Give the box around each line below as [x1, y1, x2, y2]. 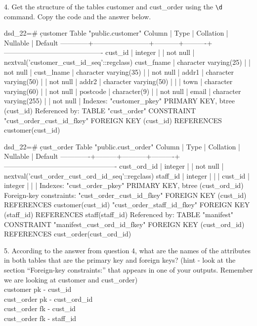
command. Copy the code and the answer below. [4, 11, 151, 21]
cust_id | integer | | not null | [105, 47, 195, 57]
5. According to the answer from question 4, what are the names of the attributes [4, 245, 251, 255]
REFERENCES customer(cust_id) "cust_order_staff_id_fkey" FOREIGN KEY [4, 199, 250, 210]
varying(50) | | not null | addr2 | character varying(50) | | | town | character [4, 76, 233, 87]
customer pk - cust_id [4, 284, 72, 294]
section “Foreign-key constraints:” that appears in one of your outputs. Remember [4, 264, 253, 275]
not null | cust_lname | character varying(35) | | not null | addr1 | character [4, 66, 234, 77]
